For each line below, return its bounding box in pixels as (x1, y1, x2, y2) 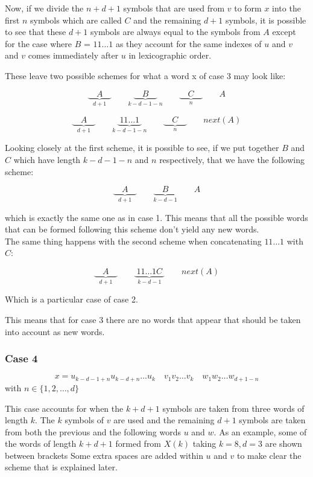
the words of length (5, 437, 77, 450)
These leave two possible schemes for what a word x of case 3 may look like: (5, 69, 286, 82)
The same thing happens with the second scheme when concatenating (5, 234, 262, 247)
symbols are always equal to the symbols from (90, 25, 261, 38)
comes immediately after (28, 49, 119, 62)
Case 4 (5, 351, 38, 366)
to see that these (5, 25, 66, 38)
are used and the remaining (113, 414, 215, 426)
